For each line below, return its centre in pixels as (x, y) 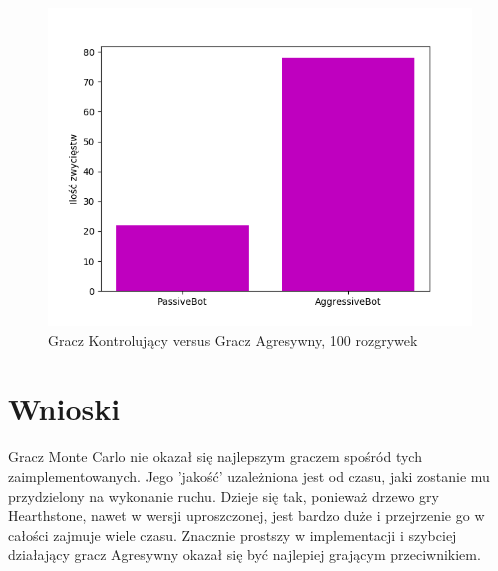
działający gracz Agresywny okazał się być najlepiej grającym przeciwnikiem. (244, 554)
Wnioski (64, 408)
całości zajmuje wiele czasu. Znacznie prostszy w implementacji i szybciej (232, 534)
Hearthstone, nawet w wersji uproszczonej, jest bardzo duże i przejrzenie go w (246, 515)
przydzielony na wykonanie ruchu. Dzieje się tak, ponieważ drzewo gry (223, 495)
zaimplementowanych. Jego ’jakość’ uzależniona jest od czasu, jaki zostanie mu (249, 475)
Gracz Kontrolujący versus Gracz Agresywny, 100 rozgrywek (233, 339)
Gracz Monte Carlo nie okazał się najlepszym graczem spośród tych (215, 456)
